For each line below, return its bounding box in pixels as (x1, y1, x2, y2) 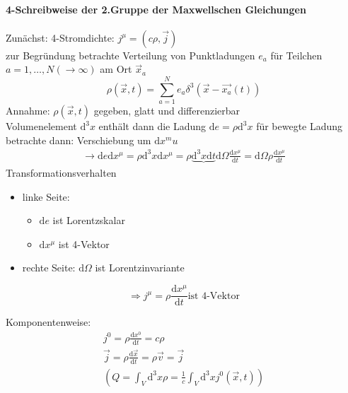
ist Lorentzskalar (52, 213, 125, 228)
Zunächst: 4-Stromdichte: (6, 30, 115, 45)
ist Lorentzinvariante (95, 260, 185, 275)
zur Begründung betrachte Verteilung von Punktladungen (6, 47, 255, 62)
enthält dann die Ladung (98, 119, 207, 134)
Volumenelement (6, 119, 77, 134)
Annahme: (6, 103, 50, 118)
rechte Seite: (22, 260, 76, 275)
